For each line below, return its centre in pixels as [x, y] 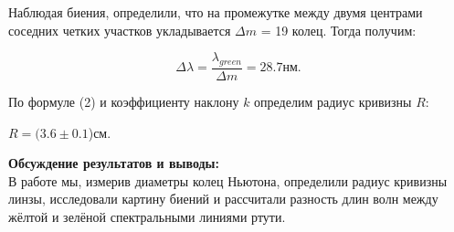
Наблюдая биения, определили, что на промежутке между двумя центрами [216, 12]
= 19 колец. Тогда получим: [338, 30]
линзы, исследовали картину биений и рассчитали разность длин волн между [223, 199]
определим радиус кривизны [333, 102]
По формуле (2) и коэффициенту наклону [124, 102]
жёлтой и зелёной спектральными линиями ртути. [147, 216]
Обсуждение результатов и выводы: [114, 163]
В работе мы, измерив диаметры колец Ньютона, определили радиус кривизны [228, 180]
